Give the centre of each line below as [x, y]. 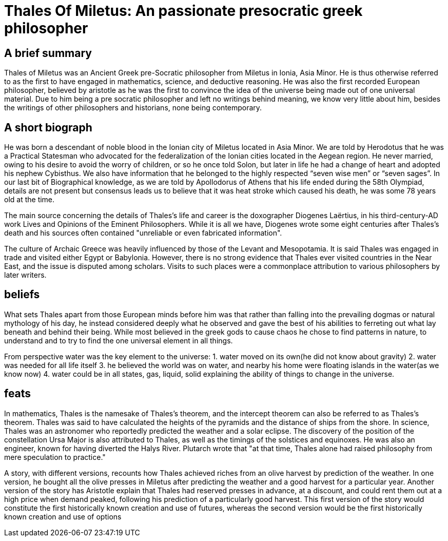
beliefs [22, 295]
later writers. [25, 275]
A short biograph [48, 127]
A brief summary [48, 53]
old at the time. [30, 200]
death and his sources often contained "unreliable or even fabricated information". [143, 233]
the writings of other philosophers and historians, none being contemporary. [133, 108]
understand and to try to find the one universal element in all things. [119, 340]
